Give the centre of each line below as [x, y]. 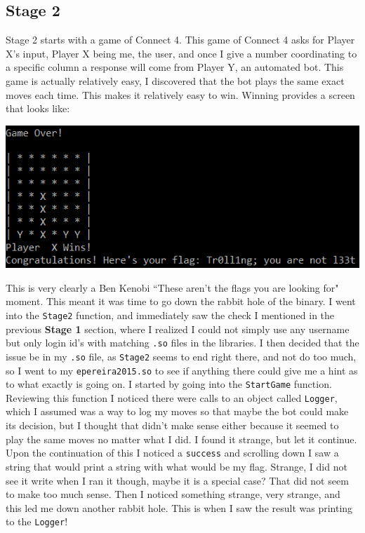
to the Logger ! [37, 521]
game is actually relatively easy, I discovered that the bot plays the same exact [175, 80]
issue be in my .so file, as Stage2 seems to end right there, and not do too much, [181, 356]
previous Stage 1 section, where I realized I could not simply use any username [178, 329]
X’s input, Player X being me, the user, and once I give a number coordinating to [181, 53]
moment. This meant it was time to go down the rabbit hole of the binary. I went [181, 301]
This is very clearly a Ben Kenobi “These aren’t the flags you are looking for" [172, 287]
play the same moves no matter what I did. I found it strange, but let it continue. [181, 439]
